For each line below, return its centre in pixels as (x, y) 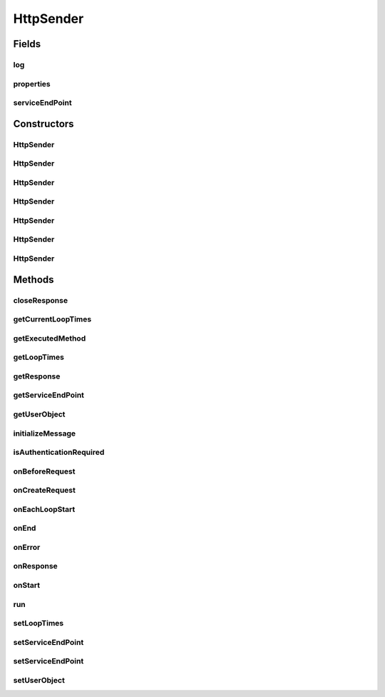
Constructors (43, 124)
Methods (34, 280)
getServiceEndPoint (49, 395)
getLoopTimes (38, 357)
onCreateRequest (45, 491)
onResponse (36, 566)
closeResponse (40, 300)
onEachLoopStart (44, 509)
